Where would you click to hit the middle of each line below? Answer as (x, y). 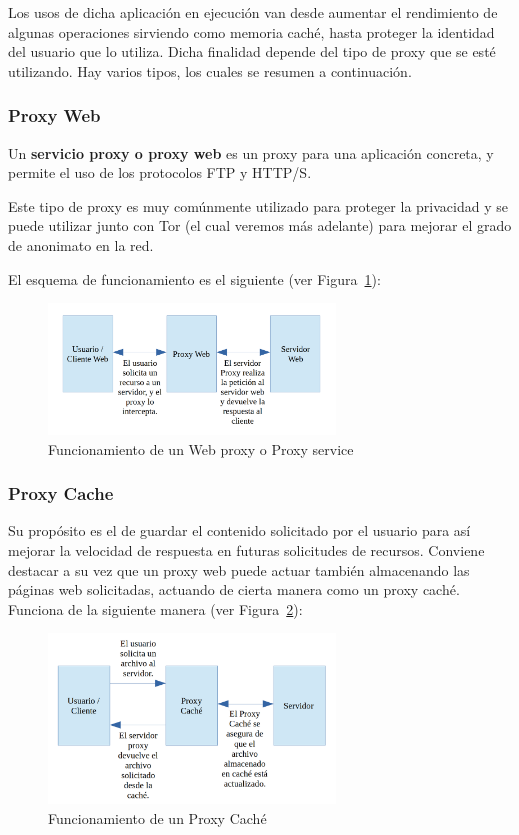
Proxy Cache (61, 493)
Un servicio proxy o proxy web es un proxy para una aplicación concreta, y (251, 152)
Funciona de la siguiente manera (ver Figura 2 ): (155, 608)
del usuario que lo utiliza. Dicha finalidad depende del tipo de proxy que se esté (252, 51)
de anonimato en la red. (81, 244)
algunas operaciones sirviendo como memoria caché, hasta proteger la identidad (251, 31)
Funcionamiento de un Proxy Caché (157, 818)
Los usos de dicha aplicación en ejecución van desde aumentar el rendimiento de (253, 12)
